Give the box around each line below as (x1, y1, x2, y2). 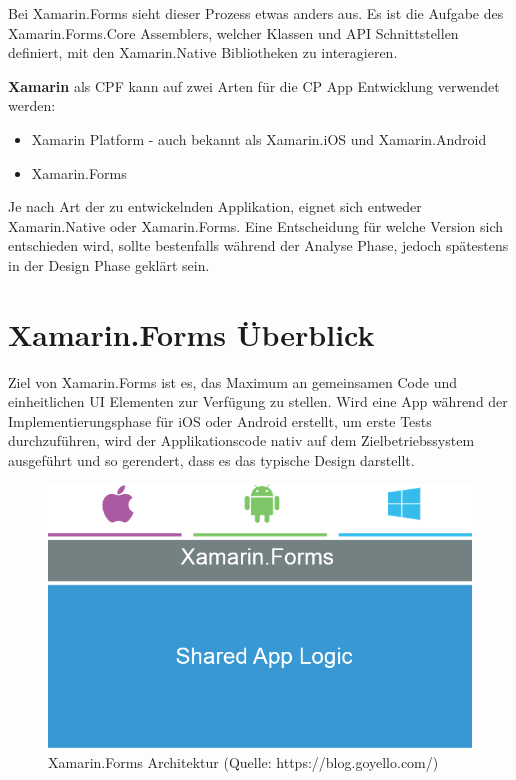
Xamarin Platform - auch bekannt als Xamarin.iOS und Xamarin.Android (31, 128, 487, 149)
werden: (8, 95, 56, 116)
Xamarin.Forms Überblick (8, 313, 375, 354)
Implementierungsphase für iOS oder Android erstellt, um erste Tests (8, 410, 432, 431)
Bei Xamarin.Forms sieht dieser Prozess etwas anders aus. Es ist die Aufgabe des (8, 3, 504, 23)
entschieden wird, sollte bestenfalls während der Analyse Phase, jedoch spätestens (8, 235, 509, 256)
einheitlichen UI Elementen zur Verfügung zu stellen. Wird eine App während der (8, 391, 508, 412)
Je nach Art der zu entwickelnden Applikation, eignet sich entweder (8, 196, 422, 217)
